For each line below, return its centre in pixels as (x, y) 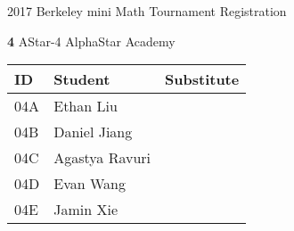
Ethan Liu (86, 106)
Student (82, 79)
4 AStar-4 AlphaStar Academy (91, 41)
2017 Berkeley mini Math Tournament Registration (147, 11)
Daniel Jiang (93, 132)
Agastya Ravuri (102, 158)
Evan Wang (90, 184)
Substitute (202, 79)
